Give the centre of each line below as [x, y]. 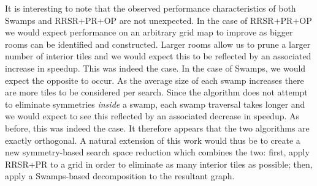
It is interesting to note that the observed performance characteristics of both [151, 8]
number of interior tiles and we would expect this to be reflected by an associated [158, 56]
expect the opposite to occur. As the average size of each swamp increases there [155, 80]
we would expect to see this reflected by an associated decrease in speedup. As [152, 116]
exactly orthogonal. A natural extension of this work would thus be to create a [153, 140]
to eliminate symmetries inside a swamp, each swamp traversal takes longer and [155, 104]
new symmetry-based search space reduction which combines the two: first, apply [157, 152]
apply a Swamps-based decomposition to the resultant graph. [120, 176]
